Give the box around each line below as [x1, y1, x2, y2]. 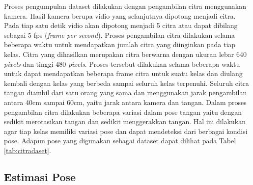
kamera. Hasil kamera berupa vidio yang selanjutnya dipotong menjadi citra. [4, 10, 236, 21]
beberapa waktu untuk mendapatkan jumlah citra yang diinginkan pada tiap [4, 39, 236, 50]
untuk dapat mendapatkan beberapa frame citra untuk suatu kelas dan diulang [4, 68, 243, 79]
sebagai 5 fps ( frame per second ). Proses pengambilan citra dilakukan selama [4, 29, 235, 40]
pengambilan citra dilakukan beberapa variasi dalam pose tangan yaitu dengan [4, 106, 242, 117]
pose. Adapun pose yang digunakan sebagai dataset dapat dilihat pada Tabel [4, 135, 236, 146]
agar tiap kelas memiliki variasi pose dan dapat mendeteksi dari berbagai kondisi [4, 126, 248, 136]
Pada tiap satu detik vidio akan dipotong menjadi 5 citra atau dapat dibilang [4, 20, 238, 30]
